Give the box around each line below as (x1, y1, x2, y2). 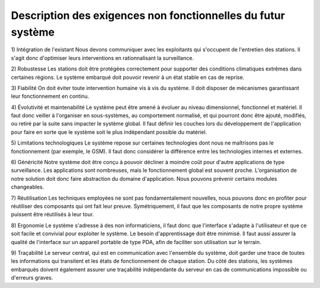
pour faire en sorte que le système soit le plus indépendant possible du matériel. (11, 128, 207, 136)
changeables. (11, 184, 44, 191)
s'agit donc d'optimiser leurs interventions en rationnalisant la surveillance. (11, 54, 194, 62)
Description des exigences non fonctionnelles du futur (11, 9, 286, 22)
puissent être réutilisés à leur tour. (11, 211, 94, 218)
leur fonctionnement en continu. (11, 92, 89, 100)
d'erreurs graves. (11, 274, 53, 281)
